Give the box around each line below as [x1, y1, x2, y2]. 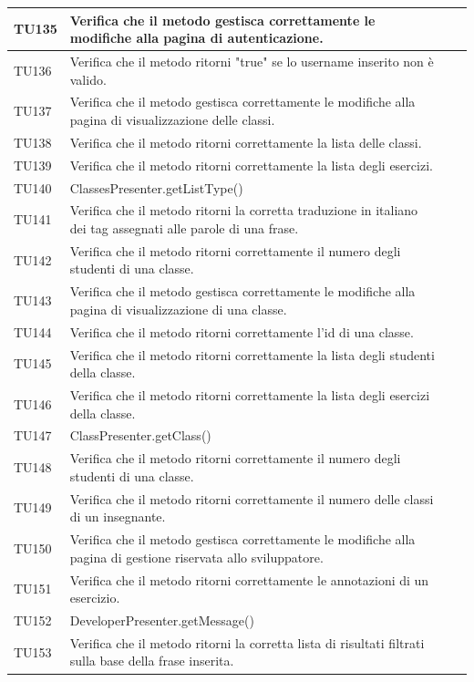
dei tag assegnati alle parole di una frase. [69, 218, 299, 237]
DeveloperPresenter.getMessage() [69, 610, 254, 629]
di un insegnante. [69, 507, 166, 526]
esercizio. [69, 588, 120, 607]
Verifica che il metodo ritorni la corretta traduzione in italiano [69, 201, 418, 220]
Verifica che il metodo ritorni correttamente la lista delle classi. [69, 132, 422, 151]
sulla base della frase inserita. [69, 651, 234, 670]
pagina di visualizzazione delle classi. [69, 109, 275, 129]
